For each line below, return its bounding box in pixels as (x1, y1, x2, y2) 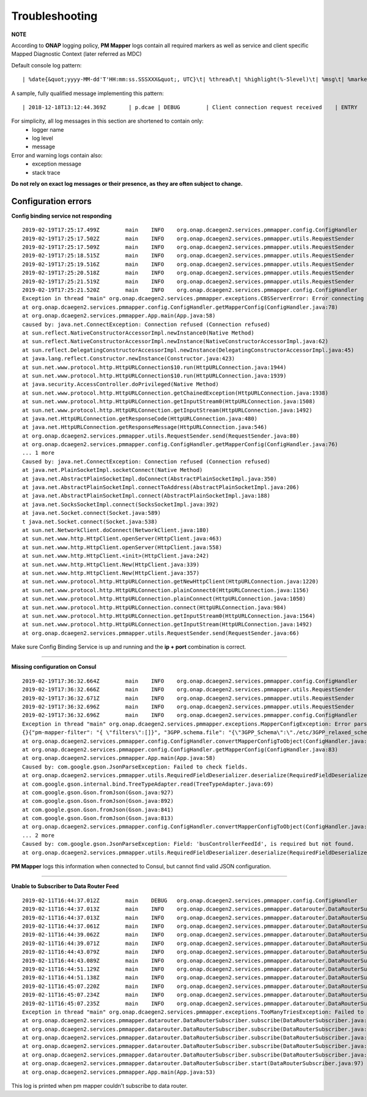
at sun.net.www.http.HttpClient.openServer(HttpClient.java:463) (22, 535, 223, 542)
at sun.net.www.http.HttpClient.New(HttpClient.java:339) (22, 561, 200, 568)
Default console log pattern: (11, 61, 82, 69)
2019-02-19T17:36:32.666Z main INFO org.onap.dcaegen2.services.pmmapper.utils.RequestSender (22, 686, 355, 693)
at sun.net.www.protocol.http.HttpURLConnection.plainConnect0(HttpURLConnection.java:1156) (22, 586, 310, 594)
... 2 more (22, 832, 55, 839)
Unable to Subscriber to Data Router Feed (11, 883, 119, 890)
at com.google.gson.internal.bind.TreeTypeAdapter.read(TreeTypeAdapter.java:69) (22, 780, 274, 788)
